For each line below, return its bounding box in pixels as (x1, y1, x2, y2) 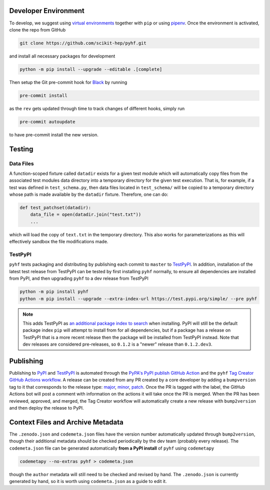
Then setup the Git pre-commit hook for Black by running (9, 79, 127, 85)
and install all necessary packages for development (9, 53, 115, 59)
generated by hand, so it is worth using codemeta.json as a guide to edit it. (9, 479, 167, 484)
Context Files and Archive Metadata (9, 418, 123, 427)
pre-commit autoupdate (19, 119, 75, 124)
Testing (9, 145, 33, 153)
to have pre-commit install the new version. (9, 131, 98, 137)
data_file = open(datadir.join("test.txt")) (30, 212, 141, 217)
